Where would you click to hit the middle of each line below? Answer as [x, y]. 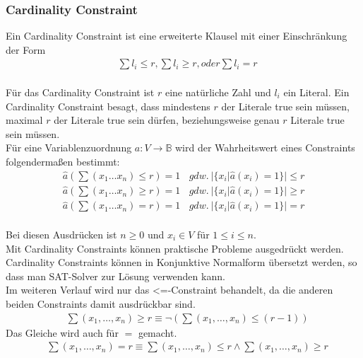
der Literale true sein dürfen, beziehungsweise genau [167, 120]
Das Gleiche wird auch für [62, 332]
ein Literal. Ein [316, 92]
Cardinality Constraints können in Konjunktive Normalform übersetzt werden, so [181, 262]
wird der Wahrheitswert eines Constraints [265, 148]
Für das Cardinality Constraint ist [80, 92]
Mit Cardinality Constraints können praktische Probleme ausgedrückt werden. [175, 248]
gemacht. [157, 332]
